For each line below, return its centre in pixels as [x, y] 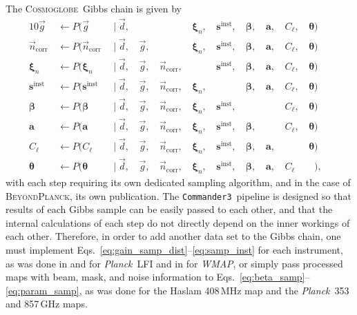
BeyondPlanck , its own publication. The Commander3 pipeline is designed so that [178, 195]
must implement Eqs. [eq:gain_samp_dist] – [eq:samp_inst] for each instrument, [174, 250]
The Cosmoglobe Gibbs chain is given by [94, 8]
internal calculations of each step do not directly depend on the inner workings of [178, 222]
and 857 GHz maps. [47, 304]
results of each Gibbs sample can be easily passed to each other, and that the [169, 209]
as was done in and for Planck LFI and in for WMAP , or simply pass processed [174, 263]
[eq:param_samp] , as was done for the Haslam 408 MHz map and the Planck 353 [177, 290]
